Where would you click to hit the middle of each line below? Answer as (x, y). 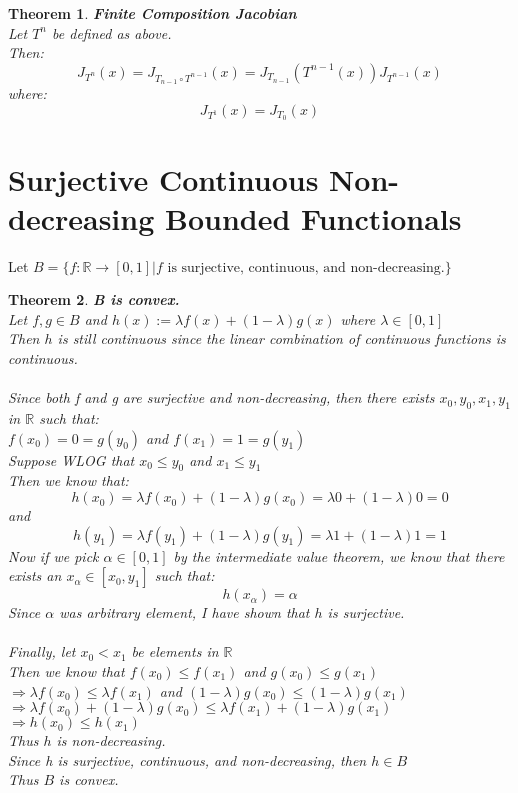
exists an (35, 575)
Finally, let (42, 651)
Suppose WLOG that (71, 459)
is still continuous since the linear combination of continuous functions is (281, 338)
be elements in (175, 651)
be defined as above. (112, 32)
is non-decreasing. (111, 740)
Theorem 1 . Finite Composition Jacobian (152, 13)
